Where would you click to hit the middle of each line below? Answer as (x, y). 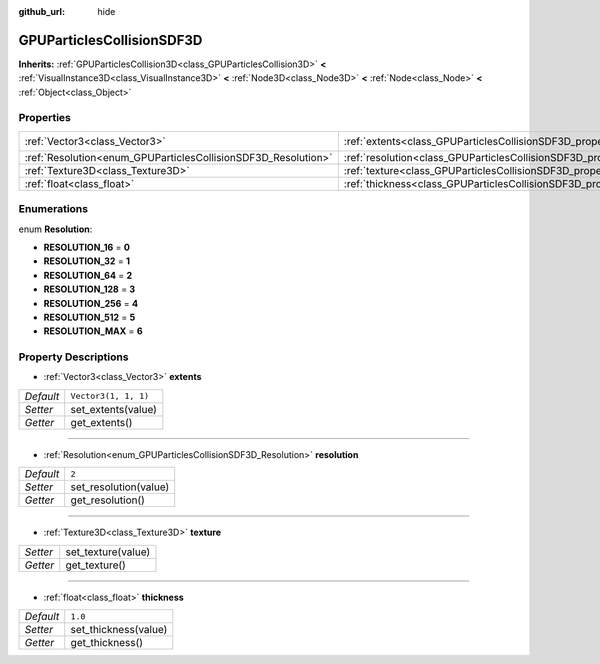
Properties (45, 118)
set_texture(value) (108, 552)
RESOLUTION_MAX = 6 (93, 331)
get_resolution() (107, 500)
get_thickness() (107, 643)
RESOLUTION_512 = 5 (89, 317)
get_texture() (96, 565)
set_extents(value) (113, 409)
